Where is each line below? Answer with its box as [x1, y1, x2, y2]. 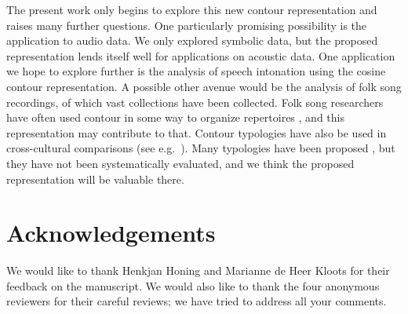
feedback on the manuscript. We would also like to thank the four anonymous [6, 277, 380, 294]
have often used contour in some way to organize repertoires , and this [6, 109, 344, 126]
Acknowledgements [6, 217, 216, 249]
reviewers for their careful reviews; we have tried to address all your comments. [6, 293, 387, 309]
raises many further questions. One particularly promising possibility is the [6, 16, 367, 33]
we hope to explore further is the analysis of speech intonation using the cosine [6, 63, 386, 79]
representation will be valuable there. [6, 170, 184, 187]
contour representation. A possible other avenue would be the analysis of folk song [6, 78, 402, 94]
